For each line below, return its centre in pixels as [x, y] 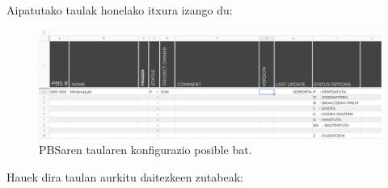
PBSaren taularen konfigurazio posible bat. [145, 150]
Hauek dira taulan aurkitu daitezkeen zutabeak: [125, 176]
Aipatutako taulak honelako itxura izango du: [120, 10]
